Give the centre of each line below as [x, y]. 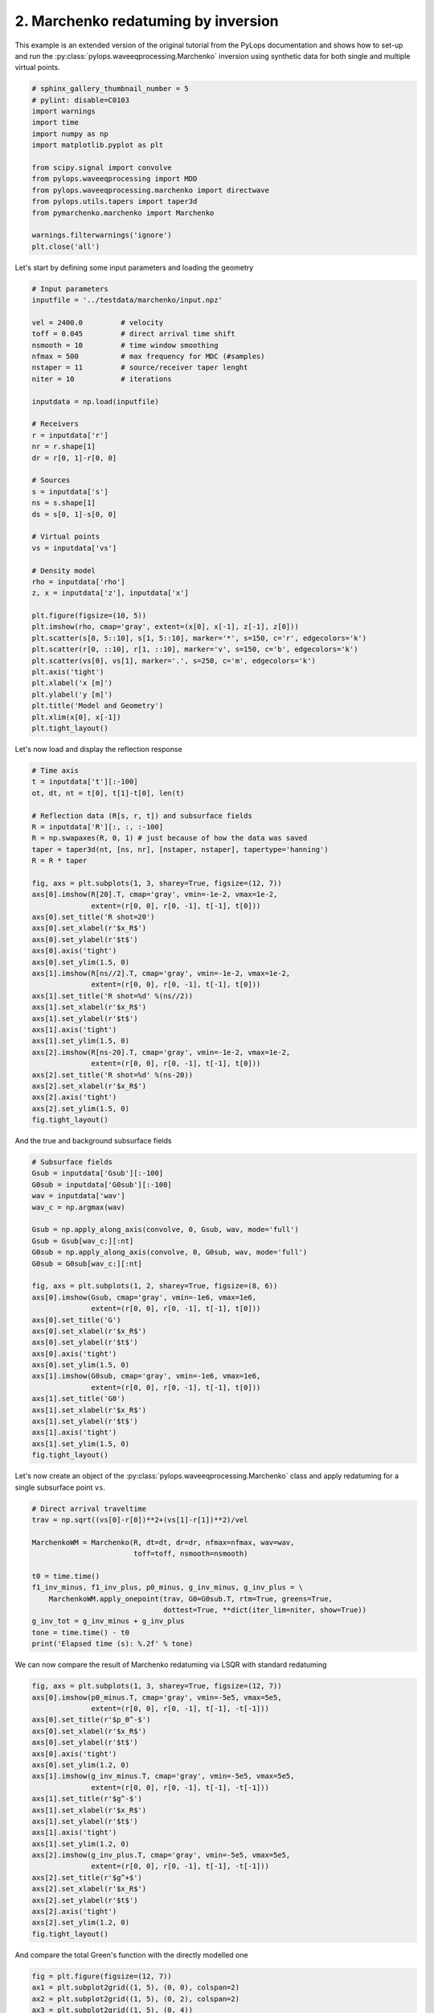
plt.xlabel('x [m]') [72, 683]
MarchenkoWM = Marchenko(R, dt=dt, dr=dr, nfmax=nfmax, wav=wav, [163, 1542]
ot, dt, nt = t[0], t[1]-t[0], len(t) [108, 793]
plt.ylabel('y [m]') [72, 694]
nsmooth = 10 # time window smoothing [125, 345]
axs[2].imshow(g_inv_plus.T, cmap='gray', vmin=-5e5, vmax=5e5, [161, 1855]
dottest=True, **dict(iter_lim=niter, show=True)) [265, 1610]
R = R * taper [59, 861]
